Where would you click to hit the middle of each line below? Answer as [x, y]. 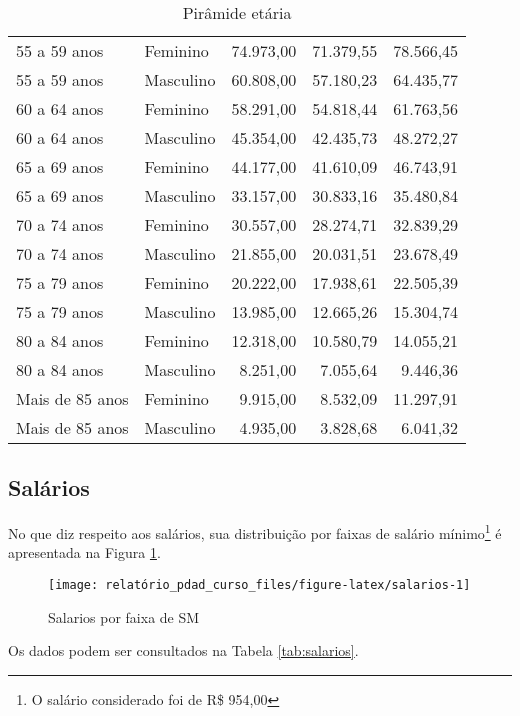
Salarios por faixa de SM [124, 616]
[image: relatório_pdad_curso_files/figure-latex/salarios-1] [259, 585]
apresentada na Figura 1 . [84, 552]
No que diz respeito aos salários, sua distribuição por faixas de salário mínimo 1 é [255, 531]
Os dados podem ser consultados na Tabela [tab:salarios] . [183, 650]
